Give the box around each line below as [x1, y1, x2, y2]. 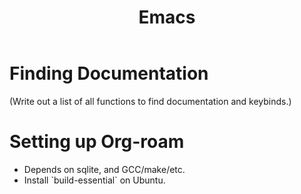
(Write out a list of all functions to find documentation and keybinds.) [9, 95, 292, 107]
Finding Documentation [9, 62, 209, 85]
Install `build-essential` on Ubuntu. [23, 174, 166, 186]
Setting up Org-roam [9, 131, 185, 153]
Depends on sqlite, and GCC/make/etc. [23, 163, 186, 175]
